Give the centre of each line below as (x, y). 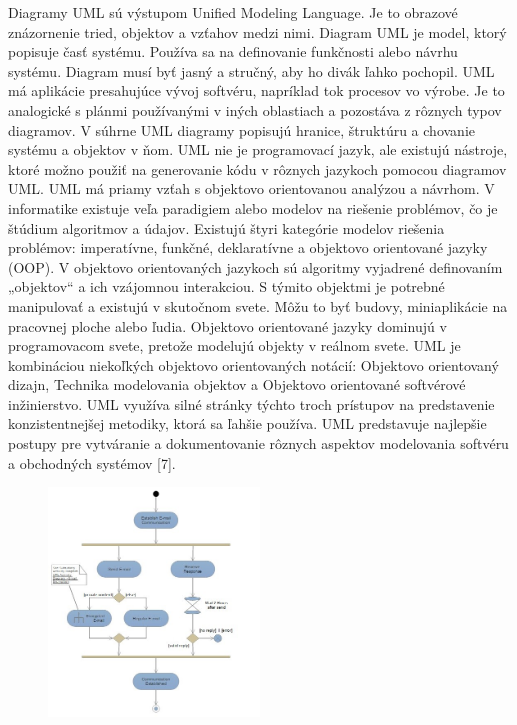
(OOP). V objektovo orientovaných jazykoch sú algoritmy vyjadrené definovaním (255, 266)
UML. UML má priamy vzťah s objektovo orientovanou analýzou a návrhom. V (251, 188)
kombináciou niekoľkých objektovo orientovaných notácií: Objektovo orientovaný (253, 364)
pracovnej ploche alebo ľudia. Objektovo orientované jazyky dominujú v (227, 325)
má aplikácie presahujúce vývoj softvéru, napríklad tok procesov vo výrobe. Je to (256, 90)
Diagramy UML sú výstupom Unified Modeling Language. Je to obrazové (233, 12)
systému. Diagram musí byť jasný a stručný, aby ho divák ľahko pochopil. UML (251, 70)
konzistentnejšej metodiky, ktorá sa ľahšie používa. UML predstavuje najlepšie (247, 423)
